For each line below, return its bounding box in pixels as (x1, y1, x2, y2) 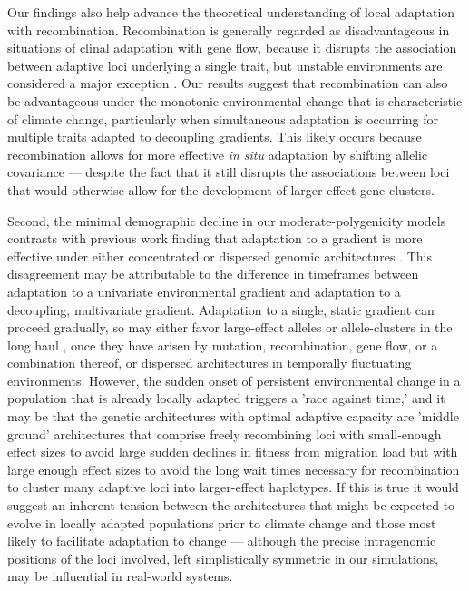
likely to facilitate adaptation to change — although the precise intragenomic (7, 531, 436, 550)
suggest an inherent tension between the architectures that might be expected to (7, 496, 455, 515)
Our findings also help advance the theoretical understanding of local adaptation (7, 3, 455, 21)
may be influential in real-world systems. (7, 566, 233, 586)
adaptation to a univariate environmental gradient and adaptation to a (7, 281, 401, 300)
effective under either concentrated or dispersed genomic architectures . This (7, 246, 432, 265)
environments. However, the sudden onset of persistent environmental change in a (7, 370, 461, 389)
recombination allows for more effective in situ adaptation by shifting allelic (7, 144, 428, 163)
